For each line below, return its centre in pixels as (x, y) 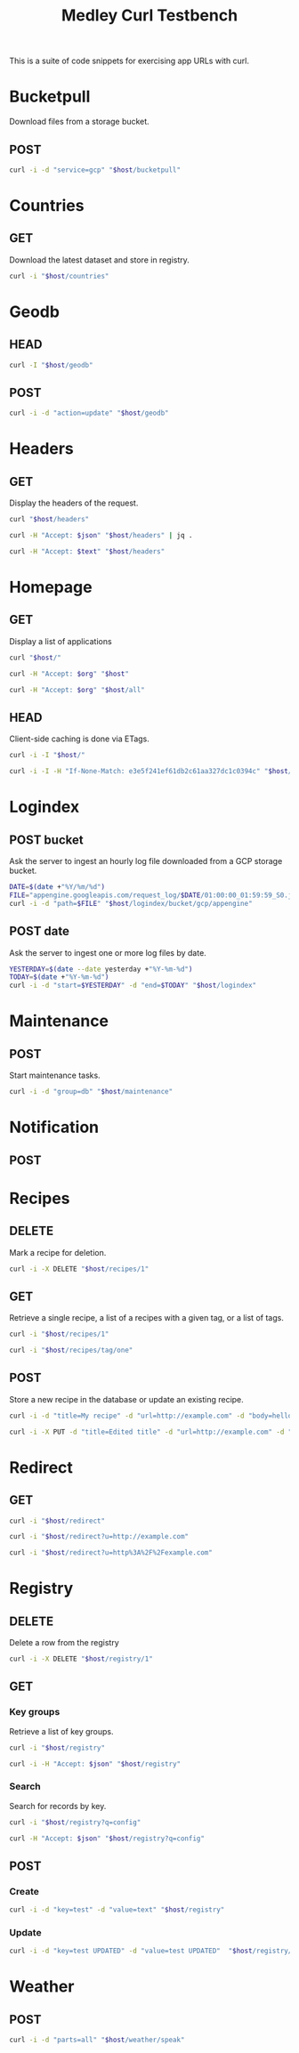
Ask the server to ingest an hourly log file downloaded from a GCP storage (146, 861)
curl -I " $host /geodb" (51, 365)
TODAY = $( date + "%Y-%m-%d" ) (59, 977)
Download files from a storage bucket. (79, 122)
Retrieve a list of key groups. (61, 1731)
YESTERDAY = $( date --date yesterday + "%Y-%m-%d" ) (101, 969)
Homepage (51, 587)
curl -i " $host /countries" (59, 276)
